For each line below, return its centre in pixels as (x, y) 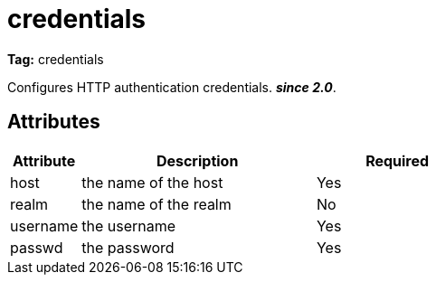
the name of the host (152, 182)
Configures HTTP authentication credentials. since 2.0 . (172, 87)
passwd (37, 247)
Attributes (54, 122)
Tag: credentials (56, 59)
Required (398, 160)
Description (197, 160)
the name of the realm (156, 204)
